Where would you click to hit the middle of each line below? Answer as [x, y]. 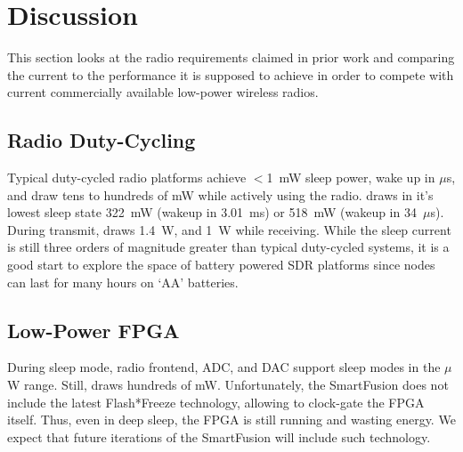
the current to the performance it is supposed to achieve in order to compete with [231, 74]
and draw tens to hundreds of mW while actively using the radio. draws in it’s [220, 194]
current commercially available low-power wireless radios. [163, 92]
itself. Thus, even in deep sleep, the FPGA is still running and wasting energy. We [231, 420]
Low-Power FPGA [93, 330]
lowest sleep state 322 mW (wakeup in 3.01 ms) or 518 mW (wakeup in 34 [212, 212]
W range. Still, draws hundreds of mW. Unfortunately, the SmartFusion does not [228, 385]
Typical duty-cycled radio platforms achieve [127, 178]
